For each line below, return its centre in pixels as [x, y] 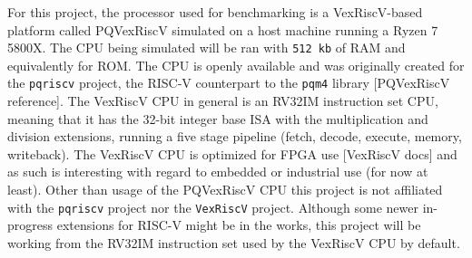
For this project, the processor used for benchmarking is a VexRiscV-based [215, 12]
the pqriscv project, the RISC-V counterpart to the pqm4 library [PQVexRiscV [229, 83]
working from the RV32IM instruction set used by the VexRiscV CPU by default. [234, 242]
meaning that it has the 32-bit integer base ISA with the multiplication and [218, 118]
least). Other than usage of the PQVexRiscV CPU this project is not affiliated [225, 190]
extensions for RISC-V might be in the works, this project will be [239, 225]
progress [30, 225]
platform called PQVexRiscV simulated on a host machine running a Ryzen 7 [223, 29]
